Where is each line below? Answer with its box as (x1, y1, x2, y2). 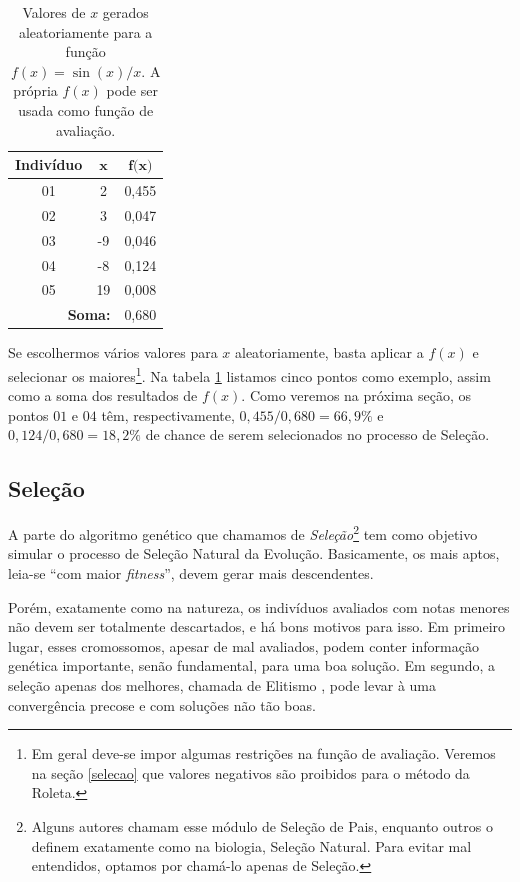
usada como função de (18, 99, 154, 120)
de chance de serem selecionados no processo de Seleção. (145, 424, 490, 445)
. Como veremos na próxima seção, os (241, 385, 472, 406)
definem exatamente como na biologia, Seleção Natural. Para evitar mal (31, 835, 472, 856)
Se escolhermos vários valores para (8, 342, 218, 363)
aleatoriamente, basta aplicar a (234, 342, 424, 363)
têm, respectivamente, (101, 404, 235, 425)
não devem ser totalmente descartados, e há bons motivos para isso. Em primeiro (8, 616, 506, 637)
